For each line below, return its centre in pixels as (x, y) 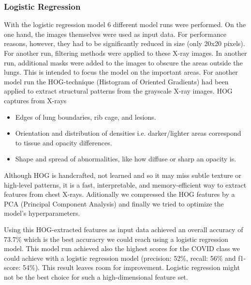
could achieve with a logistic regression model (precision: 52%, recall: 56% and (120, 258)
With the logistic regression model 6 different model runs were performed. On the (125, 24)
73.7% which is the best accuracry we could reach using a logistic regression (116, 239)
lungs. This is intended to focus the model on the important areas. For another (121, 72)
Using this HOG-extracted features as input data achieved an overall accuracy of (124, 229)
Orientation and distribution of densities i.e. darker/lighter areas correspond (128, 133)
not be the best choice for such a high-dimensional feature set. (96, 277)
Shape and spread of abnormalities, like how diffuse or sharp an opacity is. (126, 159)
